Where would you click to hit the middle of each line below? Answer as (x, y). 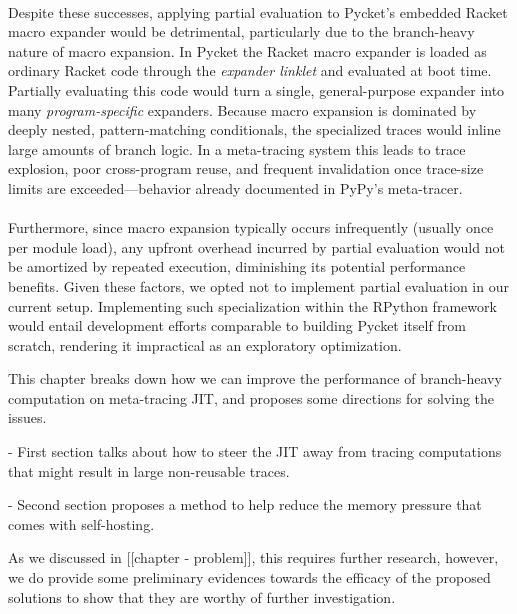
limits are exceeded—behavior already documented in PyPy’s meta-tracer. (235, 187)
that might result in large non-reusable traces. (149, 470)
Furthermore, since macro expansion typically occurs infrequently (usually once (251, 227)
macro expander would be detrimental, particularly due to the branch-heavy (241, 31)
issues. (27, 417)
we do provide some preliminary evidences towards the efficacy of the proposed (249, 577)
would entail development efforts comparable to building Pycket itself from (237, 325)
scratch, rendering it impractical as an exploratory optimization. (205, 344)
